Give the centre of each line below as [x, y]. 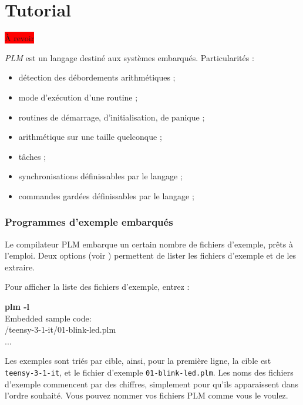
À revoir [20, 38]
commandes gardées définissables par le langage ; [106, 195]
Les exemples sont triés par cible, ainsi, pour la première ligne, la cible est [138, 361]
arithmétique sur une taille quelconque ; [90, 137]
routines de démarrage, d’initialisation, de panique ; [112, 117]
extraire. [20, 267]
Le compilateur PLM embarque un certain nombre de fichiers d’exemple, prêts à [149, 244]
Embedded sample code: [48, 318]
